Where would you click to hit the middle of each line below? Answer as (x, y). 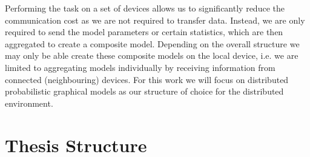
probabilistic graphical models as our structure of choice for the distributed (144, 91)
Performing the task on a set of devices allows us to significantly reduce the (145, 8)
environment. (29, 103)
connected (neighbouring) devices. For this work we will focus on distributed (147, 79)
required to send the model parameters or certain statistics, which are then (144, 32)
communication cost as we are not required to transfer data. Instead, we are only (155, 20)
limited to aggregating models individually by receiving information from (140, 67)
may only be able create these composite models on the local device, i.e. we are (152, 55)
